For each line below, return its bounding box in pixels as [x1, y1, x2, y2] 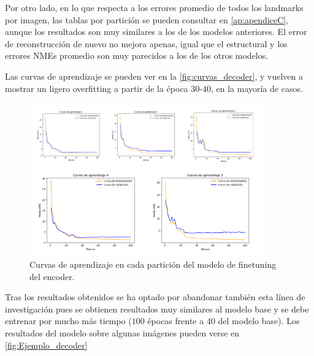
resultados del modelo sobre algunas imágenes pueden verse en [5, 327, 240, 339]
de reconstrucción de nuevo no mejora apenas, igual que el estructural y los [5, 37, 288, 50]
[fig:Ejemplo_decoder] [5, 338, 88, 351]
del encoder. [29, 270, 75, 282]
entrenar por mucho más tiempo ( [5, 314, 132, 327]
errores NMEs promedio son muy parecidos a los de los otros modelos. [5, 49, 269, 62]
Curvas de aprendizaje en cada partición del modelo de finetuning [29, 258, 277, 271]
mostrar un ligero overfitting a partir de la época [5, 81, 188, 94]
